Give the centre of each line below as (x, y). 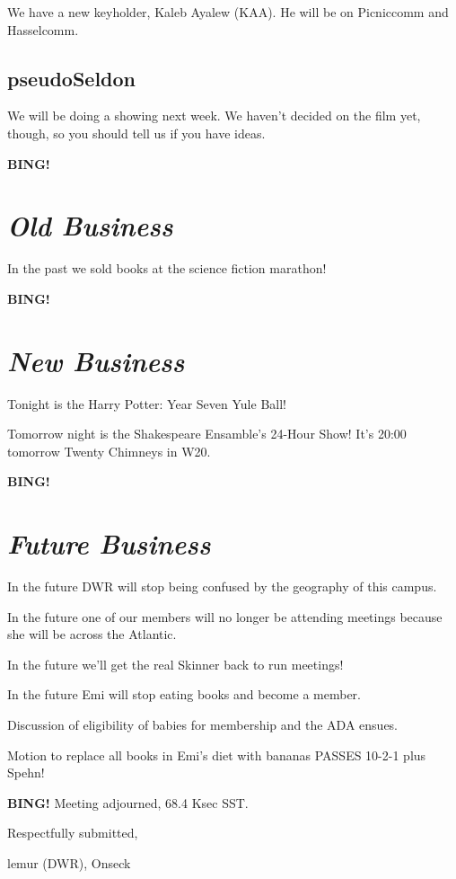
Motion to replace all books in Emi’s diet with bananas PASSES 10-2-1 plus (217, 755)
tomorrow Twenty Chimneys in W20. (109, 451)
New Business (96, 360)
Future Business (109, 544)
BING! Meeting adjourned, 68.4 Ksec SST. (128, 802)
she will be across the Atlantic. (92, 634)
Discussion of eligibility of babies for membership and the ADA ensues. (203, 725)
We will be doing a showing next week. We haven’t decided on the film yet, (214, 115)
